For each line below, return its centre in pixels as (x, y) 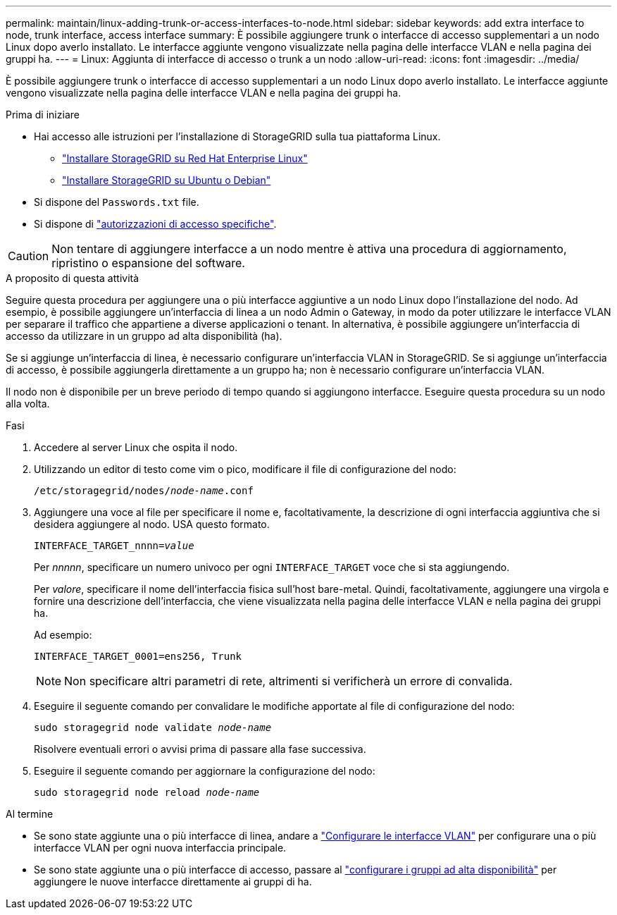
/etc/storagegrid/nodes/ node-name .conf (144, 491)
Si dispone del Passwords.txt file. (117, 202)
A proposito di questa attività (73, 278)
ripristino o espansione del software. (148, 263)
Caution (29, 256)
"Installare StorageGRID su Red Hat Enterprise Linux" (185, 158)
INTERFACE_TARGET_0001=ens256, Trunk (138, 656)
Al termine (30, 814)
